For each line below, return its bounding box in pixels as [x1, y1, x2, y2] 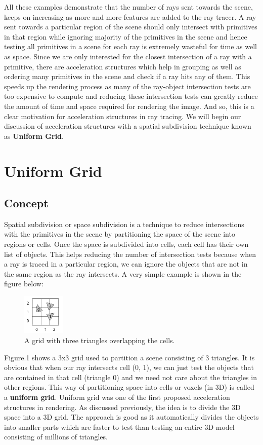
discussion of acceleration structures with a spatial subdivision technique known [4, 121, 251, 131]
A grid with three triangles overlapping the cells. [24, 335, 175, 346]
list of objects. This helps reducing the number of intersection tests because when [4, 248, 256, 259]
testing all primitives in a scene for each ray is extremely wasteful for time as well [4, 41, 257, 52]
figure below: [4, 278, 43, 289]
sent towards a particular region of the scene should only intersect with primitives [4, 21, 257, 32]
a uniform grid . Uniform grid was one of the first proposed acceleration [4, 392, 230, 402]
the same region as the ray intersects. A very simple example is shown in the [4, 268, 242, 279]
